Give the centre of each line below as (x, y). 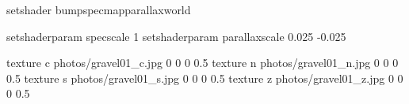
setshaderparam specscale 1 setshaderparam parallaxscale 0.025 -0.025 (176, 36)
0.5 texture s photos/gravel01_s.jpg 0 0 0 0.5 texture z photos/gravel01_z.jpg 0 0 (205, 78)
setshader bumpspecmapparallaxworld (99, 9)
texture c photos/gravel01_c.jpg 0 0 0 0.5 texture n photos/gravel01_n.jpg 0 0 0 (203, 63)
